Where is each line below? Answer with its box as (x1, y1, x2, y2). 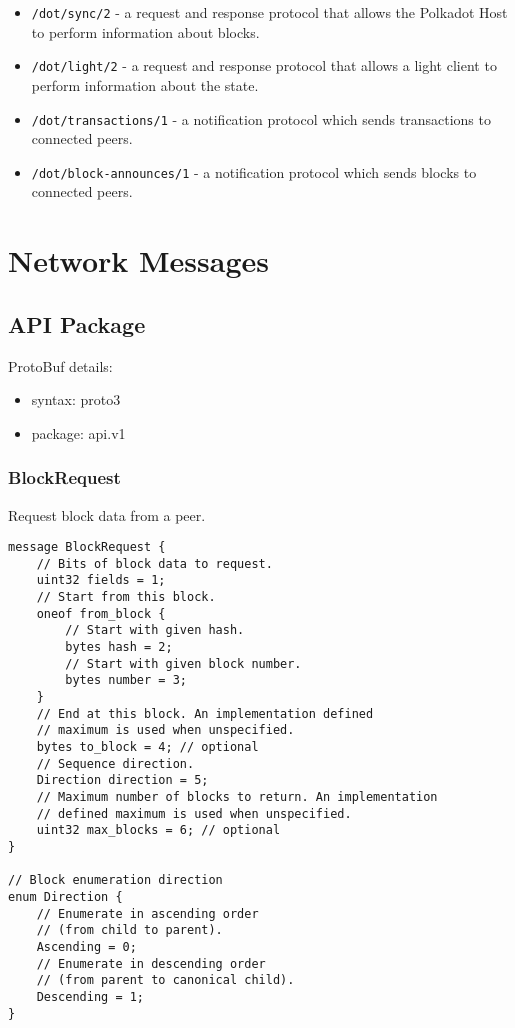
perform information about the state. (31, 74, 259, 95)
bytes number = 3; (65, 673, 187, 688)
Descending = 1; (36, 989, 145, 1004)
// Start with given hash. (65, 623, 245, 638)
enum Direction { (8, 889, 123, 904)
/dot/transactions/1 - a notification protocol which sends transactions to (31, 108, 491, 129)
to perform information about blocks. (31, 21, 260, 42)
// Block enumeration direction (8, 873, 223, 888)
